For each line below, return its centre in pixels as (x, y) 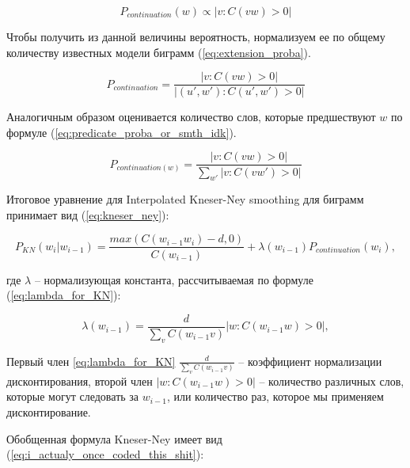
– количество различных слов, (332, 380)
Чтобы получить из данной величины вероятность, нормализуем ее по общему (196, 36)
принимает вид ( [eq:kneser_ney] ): (88, 214)
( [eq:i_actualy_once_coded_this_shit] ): (105, 454)
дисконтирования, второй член (80, 380)
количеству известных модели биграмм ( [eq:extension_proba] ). (159, 52)
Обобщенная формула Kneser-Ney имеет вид (114, 438)
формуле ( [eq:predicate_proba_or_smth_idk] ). (121, 132)
